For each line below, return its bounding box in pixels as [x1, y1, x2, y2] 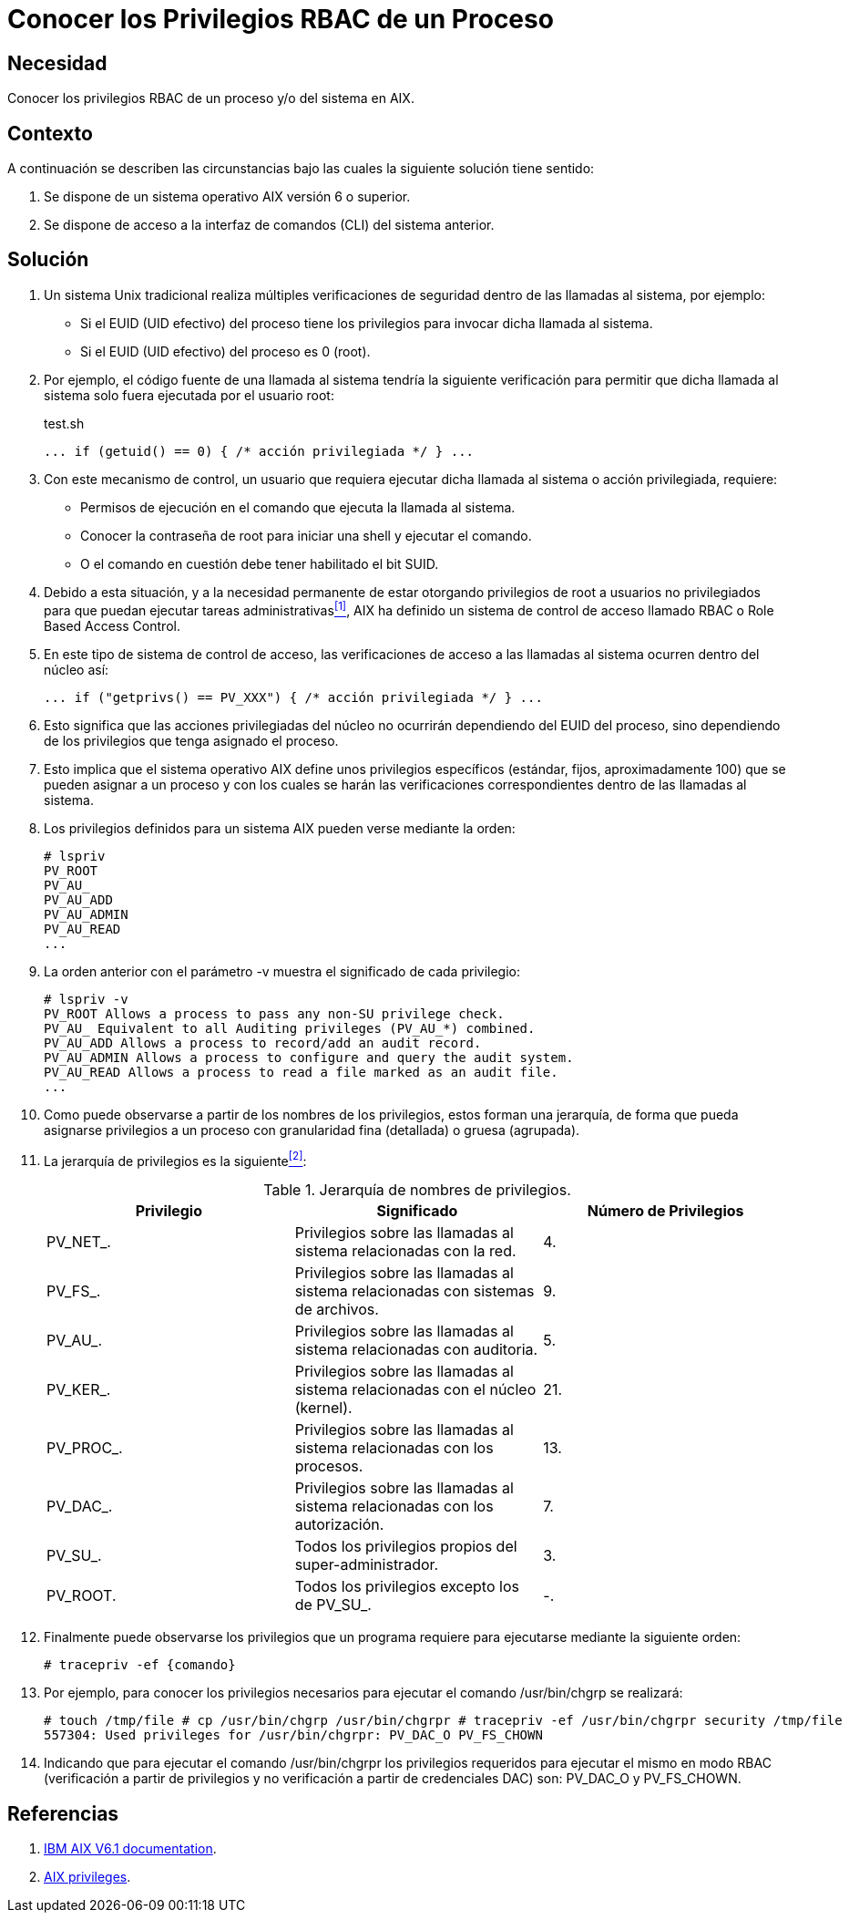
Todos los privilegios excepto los [294, 1577, 519, 1596]
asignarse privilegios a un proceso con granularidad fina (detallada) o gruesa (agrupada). [44, 1121, 580, 1138]
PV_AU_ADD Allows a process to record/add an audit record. [44, 1035, 482, 1050]
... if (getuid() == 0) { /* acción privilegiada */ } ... [44, 443, 475, 459]
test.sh [44, 415, 85, 431]
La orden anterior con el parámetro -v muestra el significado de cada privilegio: [44, 963, 521, 979]
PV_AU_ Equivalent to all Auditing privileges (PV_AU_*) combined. [44, 1020, 536, 1036]
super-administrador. [294, 1555, 439, 1574]
